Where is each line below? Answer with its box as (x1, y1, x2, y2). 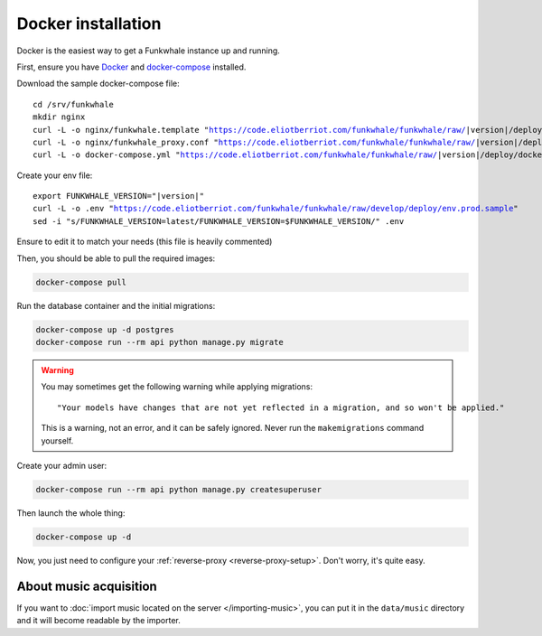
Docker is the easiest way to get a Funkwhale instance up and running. (16, 45, 280, 56)
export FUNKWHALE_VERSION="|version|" (33, 191, 205, 201)
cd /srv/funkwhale (33, 99, 115, 109)
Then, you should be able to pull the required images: (16, 253, 216, 264)
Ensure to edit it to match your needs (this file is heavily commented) (16, 236, 273, 248)
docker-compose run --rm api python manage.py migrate (35, 337, 284, 347)
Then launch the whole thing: (16, 507, 126, 519)
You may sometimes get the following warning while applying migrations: (41, 381, 313, 392)
